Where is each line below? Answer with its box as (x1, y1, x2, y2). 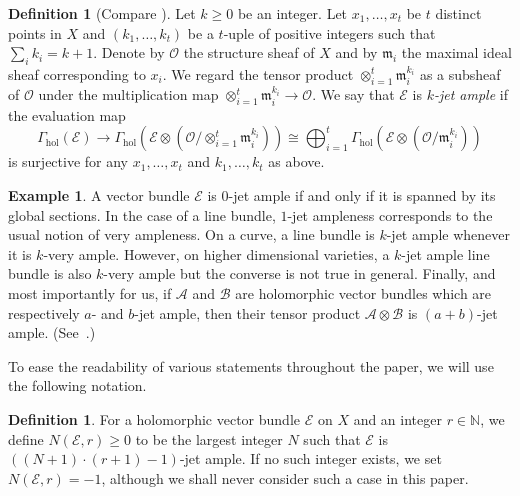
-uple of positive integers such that (223, 22, 436, 43)
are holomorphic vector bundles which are (235, 282, 492, 303)
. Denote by (93, 42, 165, 63)
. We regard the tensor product (162, 63, 354, 84)
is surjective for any (8, 151, 129, 172)
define (8, 428, 44, 449)
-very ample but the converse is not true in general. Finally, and (103, 263, 496, 284)
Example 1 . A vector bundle (8, 185, 190, 206)
